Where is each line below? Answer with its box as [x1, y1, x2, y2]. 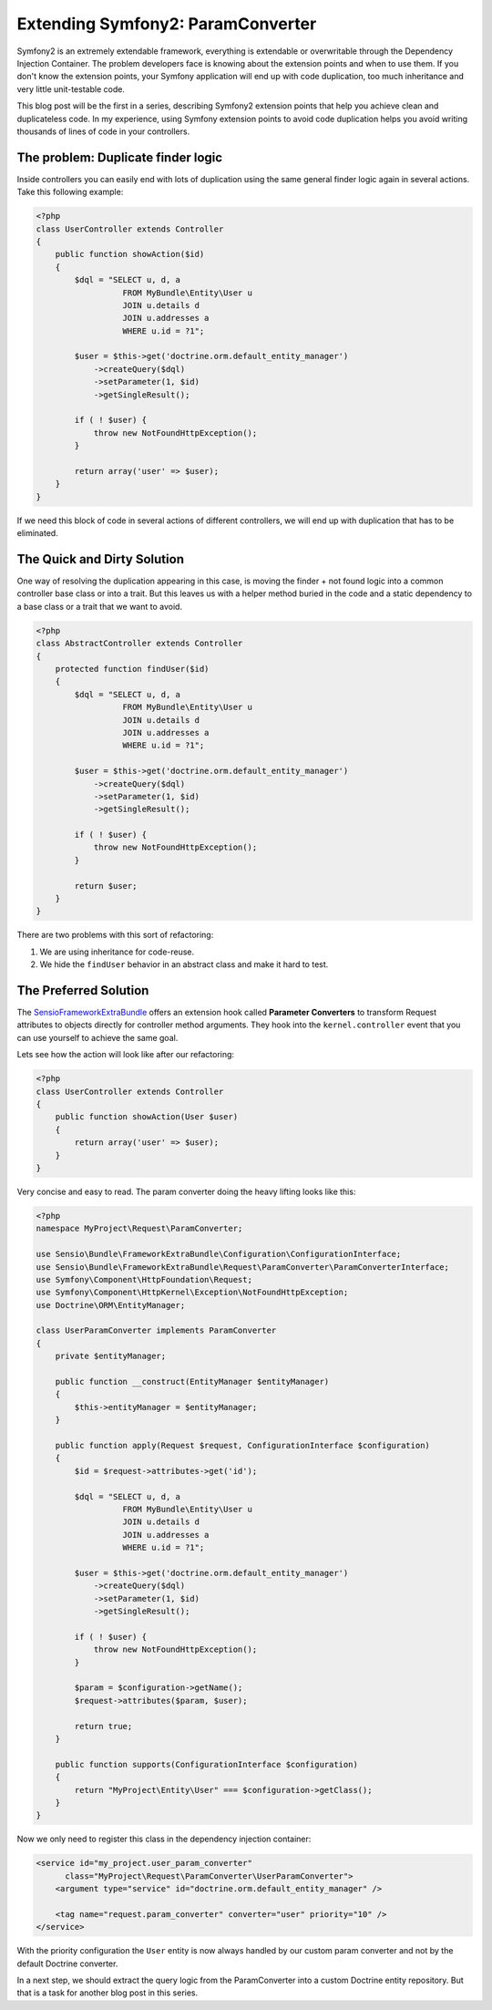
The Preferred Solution [16, 983, 149, 998]
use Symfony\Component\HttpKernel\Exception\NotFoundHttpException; [36, 1287, 349, 1298]
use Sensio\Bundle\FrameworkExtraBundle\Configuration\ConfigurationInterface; [36, 1249, 402, 1260]
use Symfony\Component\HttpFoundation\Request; [36, 1274, 252, 1284]
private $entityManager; [55, 1351, 167, 1362]
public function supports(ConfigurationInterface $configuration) [55, 1759, 359, 1769]
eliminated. [16, 528, 58, 539]
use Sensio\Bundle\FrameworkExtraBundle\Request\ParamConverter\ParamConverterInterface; [36, 1262, 450, 1272]
